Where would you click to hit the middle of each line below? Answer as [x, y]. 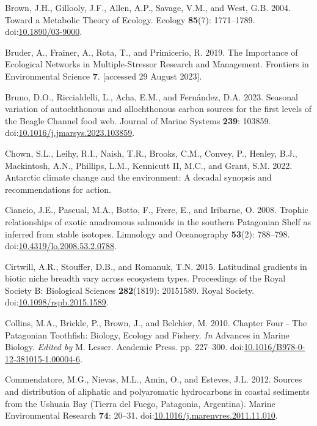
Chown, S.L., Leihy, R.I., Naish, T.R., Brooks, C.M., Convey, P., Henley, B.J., [151, 153]
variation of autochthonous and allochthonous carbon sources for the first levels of [158, 109]
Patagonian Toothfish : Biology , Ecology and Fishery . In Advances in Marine [147, 334]
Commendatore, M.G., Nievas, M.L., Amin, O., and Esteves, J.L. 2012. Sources [154, 379]
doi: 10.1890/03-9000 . [44, 32]
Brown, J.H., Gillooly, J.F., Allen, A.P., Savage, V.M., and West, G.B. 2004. [148, 7]
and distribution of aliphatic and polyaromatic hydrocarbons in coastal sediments [157, 391]
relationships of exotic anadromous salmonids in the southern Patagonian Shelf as [158, 221]
